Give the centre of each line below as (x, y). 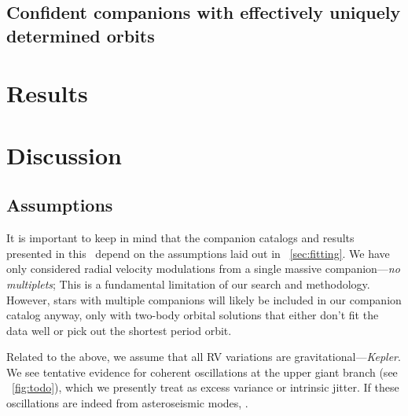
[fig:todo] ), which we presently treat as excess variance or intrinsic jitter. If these (206, 387)
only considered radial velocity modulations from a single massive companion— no (203, 269)
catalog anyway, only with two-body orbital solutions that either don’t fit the (193, 315)
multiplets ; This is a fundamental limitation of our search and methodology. (188, 283)
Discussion (64, 155)
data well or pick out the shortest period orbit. (119, 330)
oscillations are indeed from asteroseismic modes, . (127, 403)
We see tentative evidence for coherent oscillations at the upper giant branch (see (202, 372)
